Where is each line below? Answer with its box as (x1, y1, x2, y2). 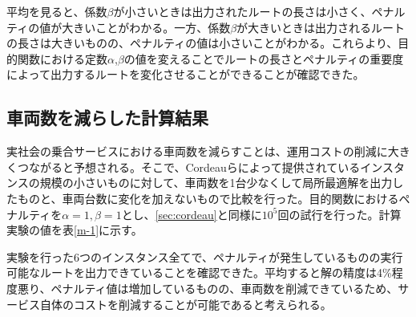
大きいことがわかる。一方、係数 (62, 18, 231, 35)
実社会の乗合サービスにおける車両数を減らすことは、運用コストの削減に (6, 143, 388, 160)
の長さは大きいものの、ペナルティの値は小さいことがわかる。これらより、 (6, 35, 398, 51)
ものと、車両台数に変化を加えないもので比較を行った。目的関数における (17, 189, 399, 206)
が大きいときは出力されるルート (236, 18, 406, 35)
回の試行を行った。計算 (277, 205, 402, 222)
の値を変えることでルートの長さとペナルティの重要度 (123, 50, 404, 67)
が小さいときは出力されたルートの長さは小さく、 (113, 3, 372, 19)
